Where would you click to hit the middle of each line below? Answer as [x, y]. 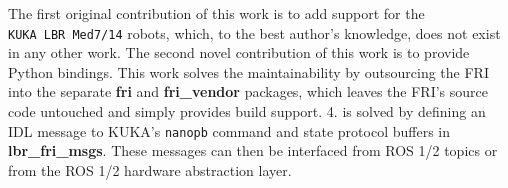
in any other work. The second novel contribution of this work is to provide [239, 52]
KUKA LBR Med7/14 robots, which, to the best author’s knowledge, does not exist [254, 32]
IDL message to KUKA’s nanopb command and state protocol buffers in [229, 130]
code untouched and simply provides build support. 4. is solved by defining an [247, 111]
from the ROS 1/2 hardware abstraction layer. [150, 169]
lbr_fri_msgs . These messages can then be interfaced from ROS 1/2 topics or [253, 150]
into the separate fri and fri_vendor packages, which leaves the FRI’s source [248, 91]
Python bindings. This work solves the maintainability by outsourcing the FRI [248, 71]
